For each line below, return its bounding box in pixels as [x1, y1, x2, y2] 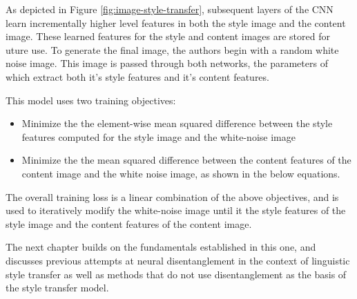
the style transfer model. [6, 280, 109, 295]
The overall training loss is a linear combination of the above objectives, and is [6, 189, 339, 204]
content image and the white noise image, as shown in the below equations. [21, 166, 340, 180]
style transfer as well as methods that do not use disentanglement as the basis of [6, 267, 347, 281]
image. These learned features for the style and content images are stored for [6, 29, 330, 44]
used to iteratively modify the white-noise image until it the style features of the [6, 203, 346, 218]
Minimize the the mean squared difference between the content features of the [21, 153, 351, 167]
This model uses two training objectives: [6, 93, 176, 107]
